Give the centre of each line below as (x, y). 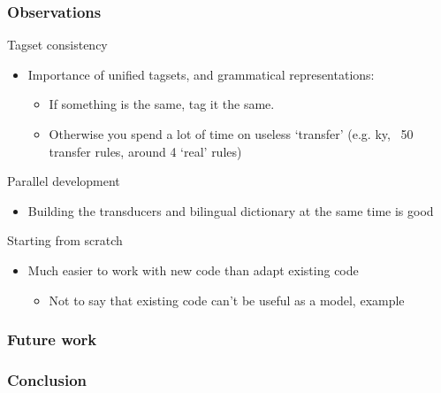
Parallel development (64, 181)
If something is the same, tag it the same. (162, 104)
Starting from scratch (65, 240)
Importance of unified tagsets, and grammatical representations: (201, 74)
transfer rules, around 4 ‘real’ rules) (145, 151)
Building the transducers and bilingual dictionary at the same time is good (231, 210)
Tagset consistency (57, 45)
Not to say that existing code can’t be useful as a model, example (227, 300)
